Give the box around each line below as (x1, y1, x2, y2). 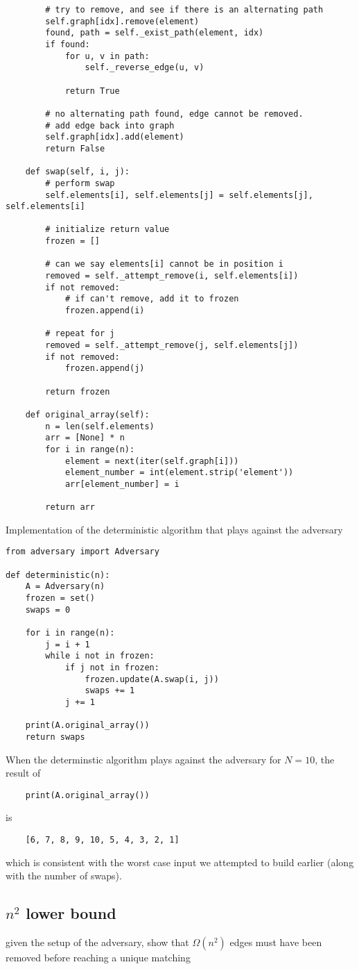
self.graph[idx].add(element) (45, 132, 184, 142)
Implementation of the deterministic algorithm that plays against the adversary (6, 522, 343, 536)
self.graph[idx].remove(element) (45, 16, 200, 26)
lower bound (26, 902, 116, 924)
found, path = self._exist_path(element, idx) (45, 28, 264, 38)
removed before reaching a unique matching (6, 950, 191, 965)
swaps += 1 (85, 686, 135, 696)
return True (64, 85, 120, 96)
